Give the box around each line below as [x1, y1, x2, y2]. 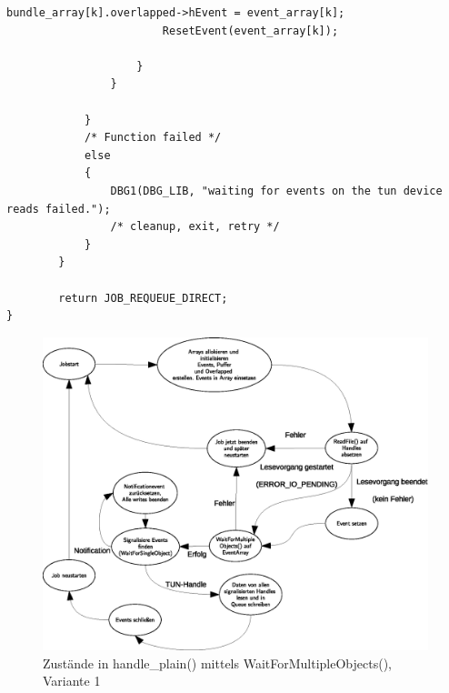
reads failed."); [6, 202, 111, 216]
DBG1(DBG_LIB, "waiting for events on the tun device [110, 184, 443, 197]
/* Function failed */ [84, 131, 222, 145]
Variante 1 [43, 671, 101, 690]
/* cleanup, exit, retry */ [110, 220, 280, 234]
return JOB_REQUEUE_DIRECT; [58, 291, 228, 305]
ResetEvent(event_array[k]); [162, 24, 339, 37]
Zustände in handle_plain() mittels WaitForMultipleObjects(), [43, 653, 392, 672]
